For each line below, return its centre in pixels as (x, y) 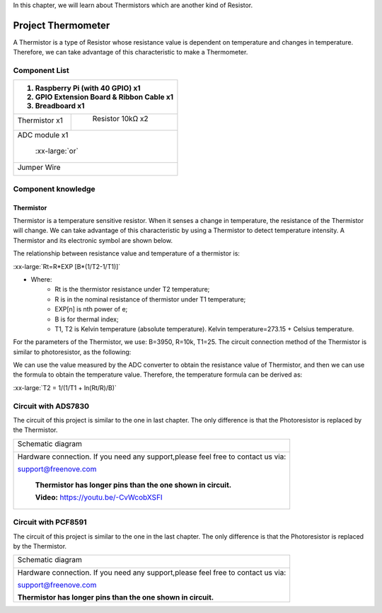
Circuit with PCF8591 (50, 522)
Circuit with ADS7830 (51, 406)
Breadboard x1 (60, 106)
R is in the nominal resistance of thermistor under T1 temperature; (150, 299)
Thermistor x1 (40, 120)
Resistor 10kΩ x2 (120, 119)
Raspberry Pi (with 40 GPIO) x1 (88, 88)
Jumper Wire (39, 168)
